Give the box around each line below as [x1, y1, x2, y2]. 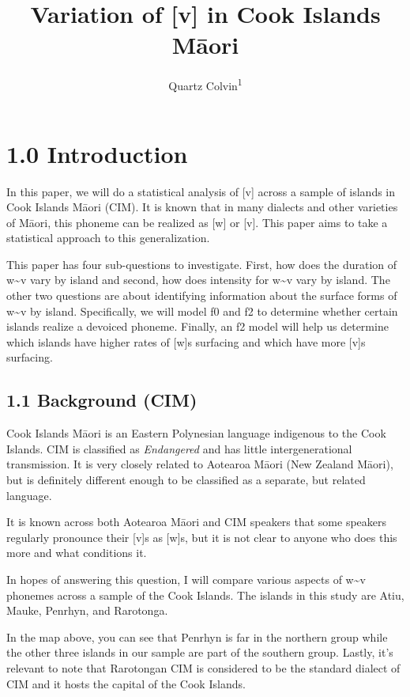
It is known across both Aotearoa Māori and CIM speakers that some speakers [6, 513, 387, 530]
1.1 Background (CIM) [6, 388, 197, 412]
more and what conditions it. [6, 544, 147, 561]
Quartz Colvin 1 [168, 75, 243, 93]
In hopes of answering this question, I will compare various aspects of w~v [6, 570, 366, 587]
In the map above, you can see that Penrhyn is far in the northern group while [6, 628, 388, 645]
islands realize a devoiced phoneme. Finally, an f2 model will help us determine [6, 318, 389, 335]
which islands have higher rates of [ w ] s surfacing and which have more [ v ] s [6, 333, 366, 350]
